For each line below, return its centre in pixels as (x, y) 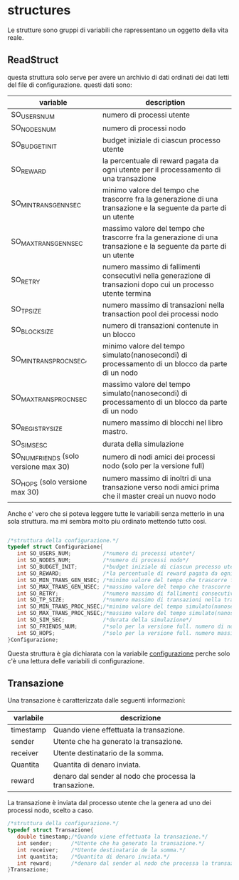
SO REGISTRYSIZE (37, 427)
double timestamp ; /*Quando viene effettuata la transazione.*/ (112, 837)
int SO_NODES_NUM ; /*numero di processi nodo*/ (103, 560)
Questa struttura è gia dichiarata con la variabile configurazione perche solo (119, 653)
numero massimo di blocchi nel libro (163, 423)
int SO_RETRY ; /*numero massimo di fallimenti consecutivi (127, 594)
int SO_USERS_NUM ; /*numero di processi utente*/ (106, 554)
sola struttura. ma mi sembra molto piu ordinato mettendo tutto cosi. (107, 521)
